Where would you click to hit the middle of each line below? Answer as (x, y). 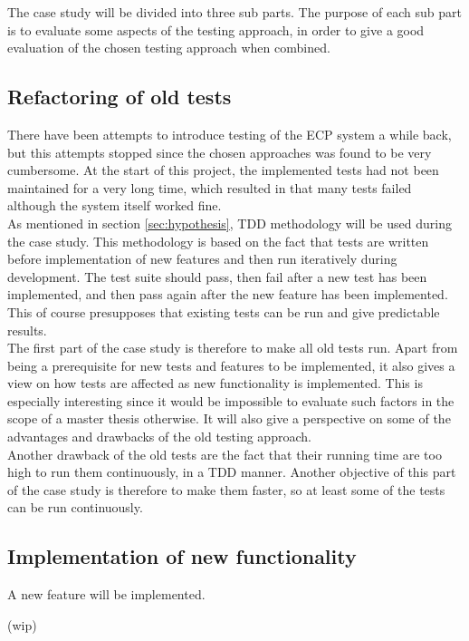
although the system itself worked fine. (115, 205)
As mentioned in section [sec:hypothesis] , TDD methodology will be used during (230, 223)
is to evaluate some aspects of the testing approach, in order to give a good (216, 29)
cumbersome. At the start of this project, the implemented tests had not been (223, 170)
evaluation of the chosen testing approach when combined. (169, 48)
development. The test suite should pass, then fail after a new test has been (217, 276)
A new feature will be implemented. (106, 594)
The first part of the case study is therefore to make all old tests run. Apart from (233, 348)
